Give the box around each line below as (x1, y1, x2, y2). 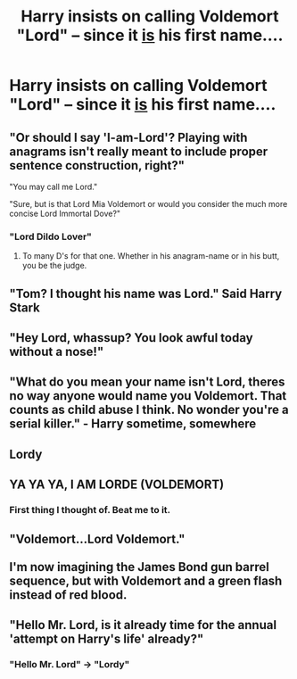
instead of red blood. (9, 587, 128, 602)
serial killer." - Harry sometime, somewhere (9, 417, 257, 432)
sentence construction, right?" (9, 158, 186, 173)
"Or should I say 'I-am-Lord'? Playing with (9, 129, 248, 145)
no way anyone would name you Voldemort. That (9, 388, 287, 403)
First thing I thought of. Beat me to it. (9, 504, 171, 517)
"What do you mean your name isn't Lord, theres (9, 375, 285, 390)
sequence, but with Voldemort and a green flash (9, 573, 283, 588)
